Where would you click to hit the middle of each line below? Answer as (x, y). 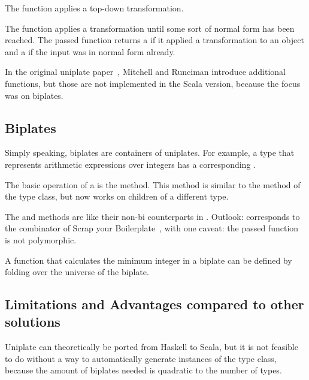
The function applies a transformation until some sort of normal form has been (150, 28)
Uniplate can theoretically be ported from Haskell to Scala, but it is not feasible (152, 347)
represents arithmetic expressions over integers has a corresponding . (130, 164)
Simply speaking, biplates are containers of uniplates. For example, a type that (150, 153)
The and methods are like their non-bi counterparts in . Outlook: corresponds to (152, 216)
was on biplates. (34, 95)
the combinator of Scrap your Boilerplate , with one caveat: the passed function (152, 228)
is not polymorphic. (41, 239)
